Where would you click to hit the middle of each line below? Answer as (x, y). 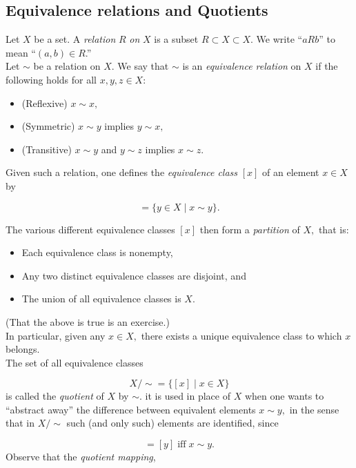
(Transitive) (47, 149)
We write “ (279, 39)
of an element (291, 172)
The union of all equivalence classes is (101, 299)
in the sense (314, 409)
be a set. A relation (75, 39)
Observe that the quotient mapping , (81, 457)
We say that (143, 66)
